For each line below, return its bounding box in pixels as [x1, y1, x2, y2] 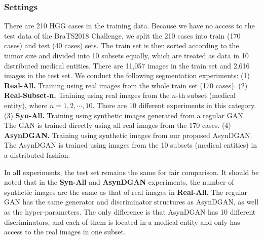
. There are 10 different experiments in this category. [92, 99, 256, 110]
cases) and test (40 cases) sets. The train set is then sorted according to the [4, 40, 239, 51]
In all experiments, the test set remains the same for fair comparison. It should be [4, 166, 259, 177]
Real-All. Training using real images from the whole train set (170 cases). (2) [4, 80, 248, 90]
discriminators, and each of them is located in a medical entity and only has [4, 216, 240, 227]
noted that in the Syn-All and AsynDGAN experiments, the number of [4, 177, 234, 187]
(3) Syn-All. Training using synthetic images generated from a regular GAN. [4, 110, 245, 120]
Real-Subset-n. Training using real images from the [4, 90, 170, 100]
